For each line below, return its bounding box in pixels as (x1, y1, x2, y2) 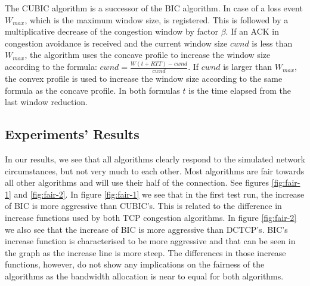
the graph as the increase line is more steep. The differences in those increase (5, 246, 286, 259)
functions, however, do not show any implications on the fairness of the (5, 258, 265, 270)
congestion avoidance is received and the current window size (5, 36, 228, 49)
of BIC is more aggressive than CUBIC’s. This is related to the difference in (5, 199, 282, 212)
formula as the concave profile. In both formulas (5, 84, 180, 96)
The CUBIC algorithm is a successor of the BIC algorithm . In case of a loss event (5, 2, 303, 14)
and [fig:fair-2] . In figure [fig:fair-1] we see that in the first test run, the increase (14, 187, 305, 200)
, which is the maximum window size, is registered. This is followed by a (24, 13, 289, 26)
